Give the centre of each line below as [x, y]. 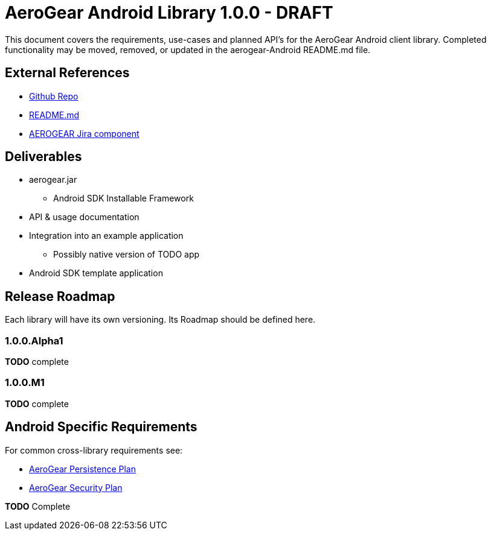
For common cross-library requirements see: [94, 450]
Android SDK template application [96, 273]
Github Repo [54, 96]
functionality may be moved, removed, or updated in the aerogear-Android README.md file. [188, 49]
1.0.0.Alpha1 [34, 340]
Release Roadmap [60, 296]
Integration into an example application [106, 236]
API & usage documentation [84, 217]
